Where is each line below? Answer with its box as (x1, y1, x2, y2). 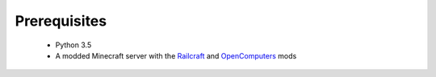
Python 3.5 (55, 40, 92, 50)
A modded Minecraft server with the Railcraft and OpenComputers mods (55, 51, 297, 60)
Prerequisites (15, 12, 107, 30)
